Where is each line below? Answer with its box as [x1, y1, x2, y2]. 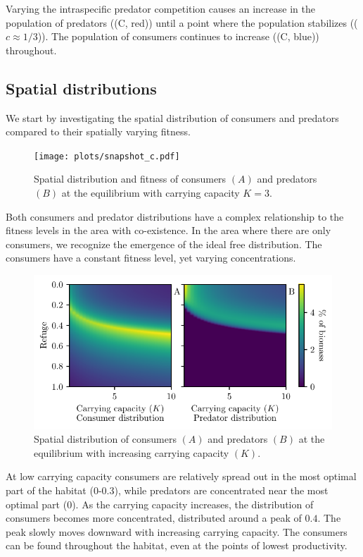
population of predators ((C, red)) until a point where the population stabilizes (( [6, 15, 358, 30]
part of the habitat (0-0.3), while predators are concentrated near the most [6, 483, 329, 498]
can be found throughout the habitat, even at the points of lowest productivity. [6, 538, 348, 553]
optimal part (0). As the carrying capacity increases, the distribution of [6, 496, 314, 511]
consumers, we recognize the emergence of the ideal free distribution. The [6, 236, 322, 251]
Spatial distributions [6, 77, 157, 99]
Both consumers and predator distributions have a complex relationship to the [6, 209, 344, 224]
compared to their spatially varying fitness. [6, 124, 191, 139]
